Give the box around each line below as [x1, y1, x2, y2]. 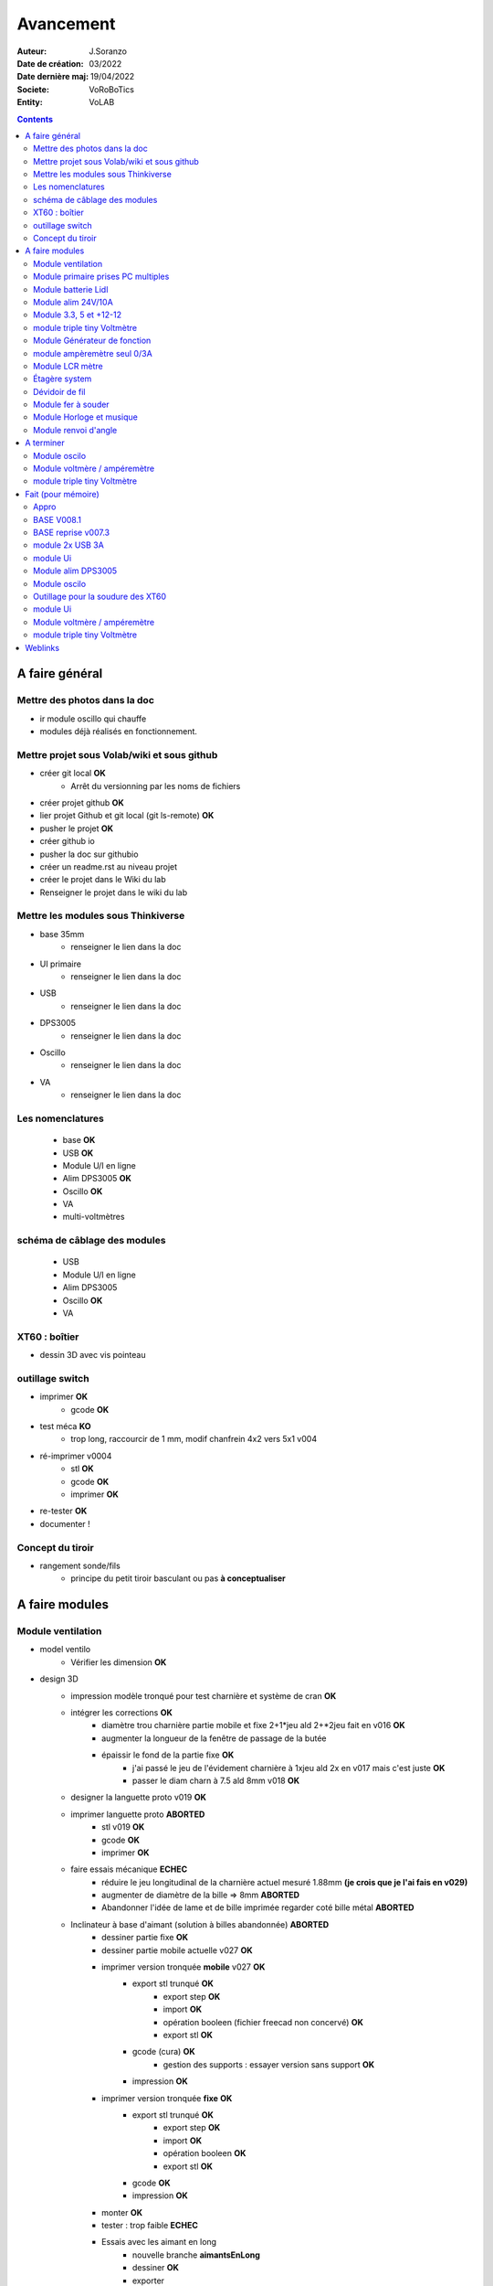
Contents [16, 113, 54, 124]
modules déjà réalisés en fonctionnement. [39, 726, 198, 737]
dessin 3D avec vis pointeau [39, 1350, 146, 1361]
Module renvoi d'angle [33, 424, 118, 435]
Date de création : [16, 58, 84, 69]
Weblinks [25, 642, 59, 653]
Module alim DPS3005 [33, 565, 118, 576]
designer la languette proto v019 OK [70, 1792, 207, 1803]
